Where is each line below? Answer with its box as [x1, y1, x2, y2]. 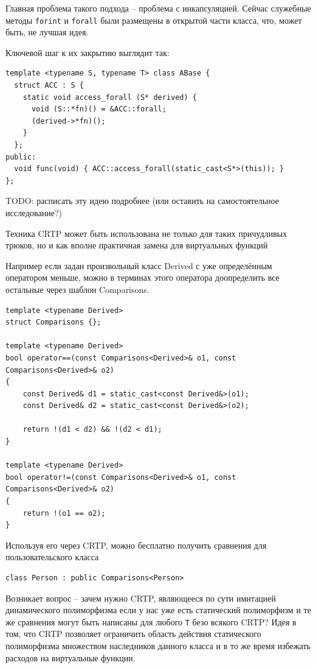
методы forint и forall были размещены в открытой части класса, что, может [5, 13, 302, 26]
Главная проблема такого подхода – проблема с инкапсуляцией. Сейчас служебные [5, 2, 311, 14]
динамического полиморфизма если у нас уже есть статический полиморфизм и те [5, 603, 311, 616]
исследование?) [5, 206, 62, 219]
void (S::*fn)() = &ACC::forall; [31, 105, 167, 114]
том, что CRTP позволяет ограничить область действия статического [5, 627, 261, 640]
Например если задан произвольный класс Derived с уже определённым [5, 259, 272, 272]
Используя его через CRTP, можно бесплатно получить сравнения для [5, 538, 267, 551]
